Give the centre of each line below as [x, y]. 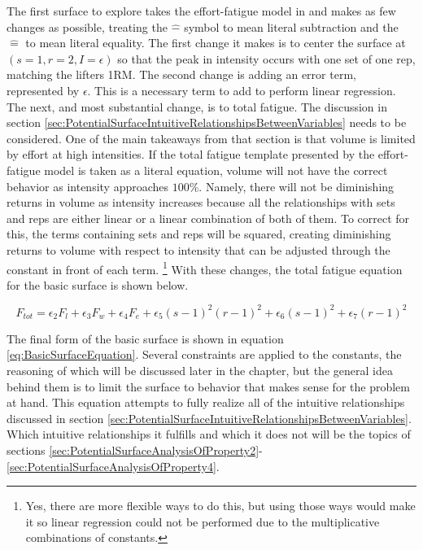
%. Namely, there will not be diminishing [292, 186]
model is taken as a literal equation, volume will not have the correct [216, 170]
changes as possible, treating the [87, 26]
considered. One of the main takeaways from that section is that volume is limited [211, 138]
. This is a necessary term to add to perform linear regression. [242, 90]
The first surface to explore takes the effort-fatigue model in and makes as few [201, 11]
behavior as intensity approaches [88, 186]
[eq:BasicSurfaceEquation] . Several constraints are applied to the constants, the [204, 354]
